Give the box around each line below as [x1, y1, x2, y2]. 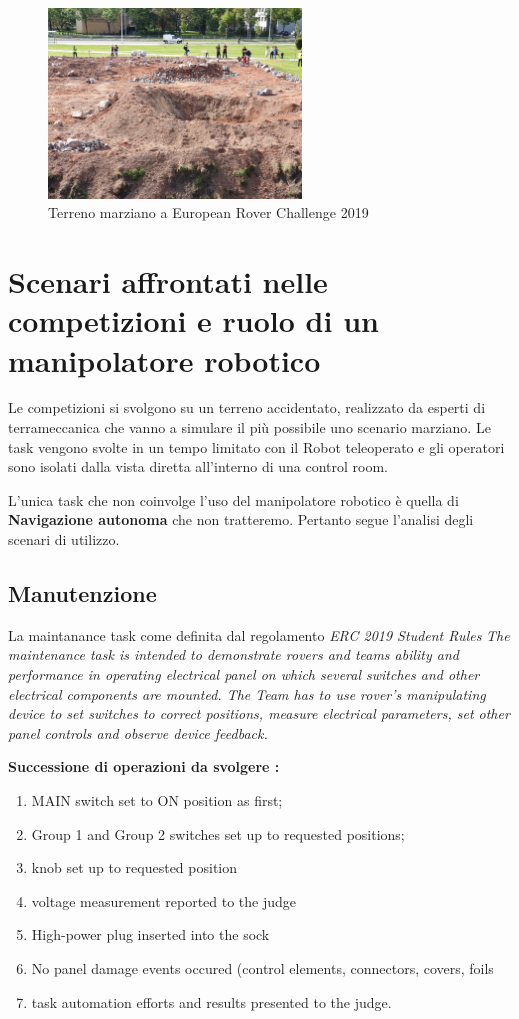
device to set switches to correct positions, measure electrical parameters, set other [8, 703, 510, 724]
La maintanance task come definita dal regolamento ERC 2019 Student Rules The [8, 624, 510, 645]
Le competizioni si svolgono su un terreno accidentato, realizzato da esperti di [8, 397, 486, 418]
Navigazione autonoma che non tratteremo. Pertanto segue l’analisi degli [8, 509, 474, 530]
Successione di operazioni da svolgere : [8, 756, 280, 777]
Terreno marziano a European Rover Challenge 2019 [48, 202, 369, 223]
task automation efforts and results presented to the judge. [31, 991, 392, 1012]
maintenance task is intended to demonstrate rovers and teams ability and [8, 644, 460, 665]
